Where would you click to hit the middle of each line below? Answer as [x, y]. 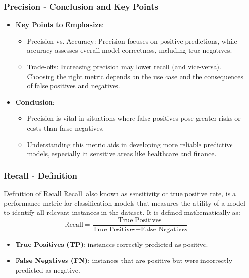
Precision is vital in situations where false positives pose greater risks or [134, 118]
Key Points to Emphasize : [59, 25]
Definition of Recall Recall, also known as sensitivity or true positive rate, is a [120, 193]
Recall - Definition [41, 175]
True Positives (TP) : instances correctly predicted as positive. [112, 244]
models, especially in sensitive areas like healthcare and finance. [122, 154]
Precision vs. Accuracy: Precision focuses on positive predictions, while [132, 41]
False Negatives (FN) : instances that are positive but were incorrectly [124, 260]
